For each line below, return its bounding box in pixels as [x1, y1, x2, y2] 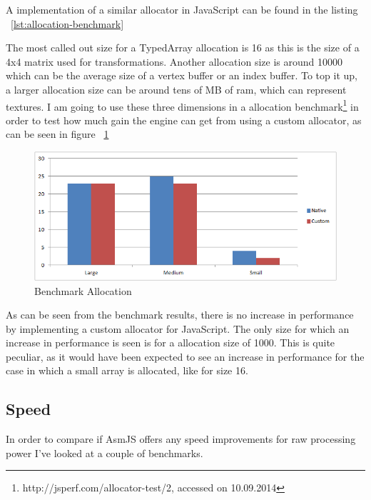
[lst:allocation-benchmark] [11, 16, 124, 31]
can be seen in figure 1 [6, 126, 109, 141]
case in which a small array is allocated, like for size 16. [6, 363, 248, 378]
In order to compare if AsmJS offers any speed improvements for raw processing [6, 431, 356, 446]
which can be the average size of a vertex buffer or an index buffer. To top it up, [6, 68, 357, 83]
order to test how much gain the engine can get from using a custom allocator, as [6, 112, 362, 127]
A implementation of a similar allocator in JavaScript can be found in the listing [6, 2, 358, 16]
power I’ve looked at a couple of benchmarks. [6, 445, 203, 460]
